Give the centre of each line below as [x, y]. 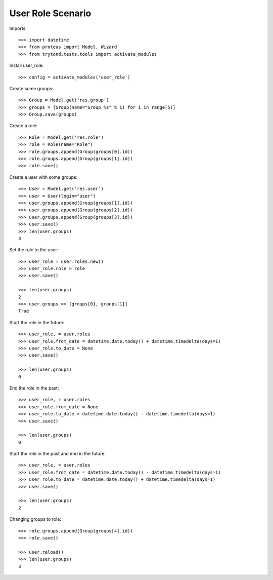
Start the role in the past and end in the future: [58, 454]
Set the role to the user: [34, 250]
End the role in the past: [34, 388]
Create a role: [24, 126]
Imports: [18, 28]
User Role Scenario [50, 13]
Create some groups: [31, 88]
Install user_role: [27, 65]
